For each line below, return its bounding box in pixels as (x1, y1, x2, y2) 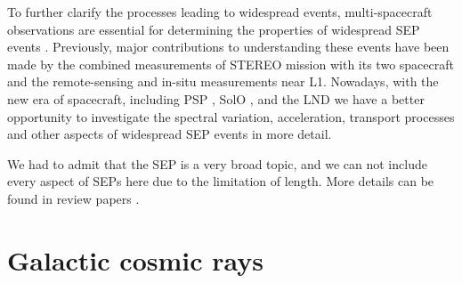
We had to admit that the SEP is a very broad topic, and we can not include (7, 154, 427, 173)
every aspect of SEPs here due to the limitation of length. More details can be (7, 172, 434, 190)
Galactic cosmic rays (7, 241, 263, 278)
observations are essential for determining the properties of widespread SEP (7, 20, 420, 38)
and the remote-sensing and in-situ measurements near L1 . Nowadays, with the (7, 72, 439, 91)
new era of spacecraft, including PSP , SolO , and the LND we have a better (7, 89, 425, 108)
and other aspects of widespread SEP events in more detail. (7, 125, 332, 143)
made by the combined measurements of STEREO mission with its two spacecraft (7, 54, 454, 73)
